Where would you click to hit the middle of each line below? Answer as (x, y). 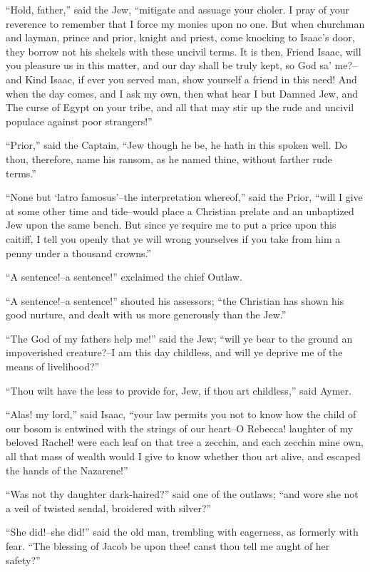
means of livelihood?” (53, 366)
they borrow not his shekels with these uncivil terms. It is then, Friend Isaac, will (184, 51)
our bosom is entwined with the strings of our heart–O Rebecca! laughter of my (180, 428)
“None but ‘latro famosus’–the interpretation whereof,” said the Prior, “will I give (184, 197)
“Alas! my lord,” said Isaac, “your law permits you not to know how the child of (181, 414)
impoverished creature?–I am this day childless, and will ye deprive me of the (174, 352)
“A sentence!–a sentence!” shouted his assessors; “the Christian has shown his (175, 300)
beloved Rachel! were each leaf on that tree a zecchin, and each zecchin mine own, (185, 442)
